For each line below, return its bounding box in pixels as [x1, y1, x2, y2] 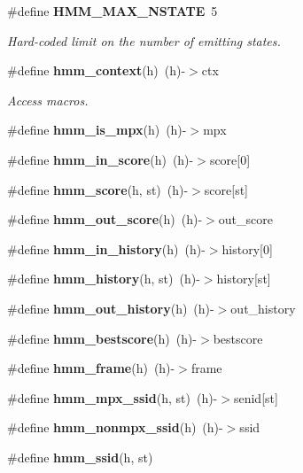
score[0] [209, 150, 251, 168]
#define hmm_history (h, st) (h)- [7, 269, 200, 288]
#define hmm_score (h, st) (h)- [7, 180, 189, 198]
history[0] [221, 239, 273, 258]
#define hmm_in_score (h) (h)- [7, 150, 194, 168]
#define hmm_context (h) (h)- [7, 61, 186, 80]
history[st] [216, 269, 271, 288]
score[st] [204, 180, 248, 198]
